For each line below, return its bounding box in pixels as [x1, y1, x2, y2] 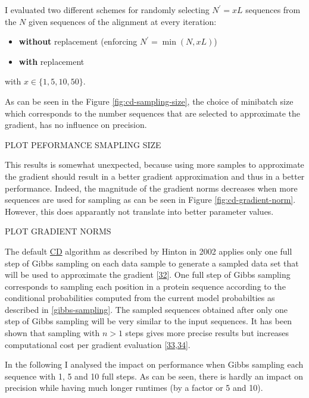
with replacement [18, 55, 85, 67]
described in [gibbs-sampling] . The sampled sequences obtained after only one [5, 303, 288, 315]
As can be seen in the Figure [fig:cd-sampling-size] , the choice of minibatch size [5, 95, 294, 107]
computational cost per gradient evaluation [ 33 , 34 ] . [5, 338, 191, 350]
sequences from [245, 4, 301, 15]
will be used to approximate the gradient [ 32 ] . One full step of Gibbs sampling [5, 268, 291, 281]
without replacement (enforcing [18, 35, 138, 48]
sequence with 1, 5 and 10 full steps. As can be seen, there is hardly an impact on [5, 369, 304, 382]
